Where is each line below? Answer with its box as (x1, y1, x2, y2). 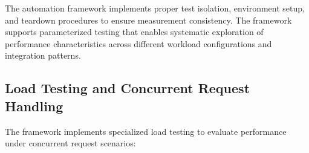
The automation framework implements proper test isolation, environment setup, (5, 2, 305, 14)
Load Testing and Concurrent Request (5, 79, 250, 97)
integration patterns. (5, 49, 81, 62)
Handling (5, 96, 63, 115)
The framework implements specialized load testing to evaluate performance (5, 125, 287, 137)
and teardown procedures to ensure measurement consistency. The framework (5, 13, 292, 26)
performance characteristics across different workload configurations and (5, 37, 272, 50)
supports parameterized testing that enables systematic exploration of (5, 25, 264, 38)
